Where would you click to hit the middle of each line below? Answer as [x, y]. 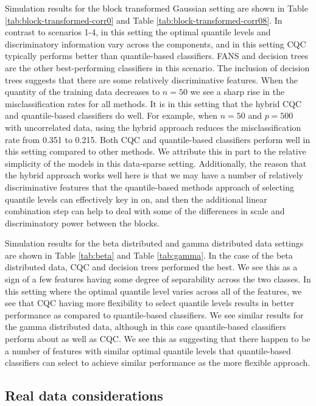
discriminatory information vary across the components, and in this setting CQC [156, 44]
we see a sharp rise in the [237, 92]
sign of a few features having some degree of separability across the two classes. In [158, 279]
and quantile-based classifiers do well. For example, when [111, 115]
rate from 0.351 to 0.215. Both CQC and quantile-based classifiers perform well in [158, 139]
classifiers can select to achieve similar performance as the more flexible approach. [158, 362]
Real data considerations [84, 395]
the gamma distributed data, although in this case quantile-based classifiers [146, 327]
